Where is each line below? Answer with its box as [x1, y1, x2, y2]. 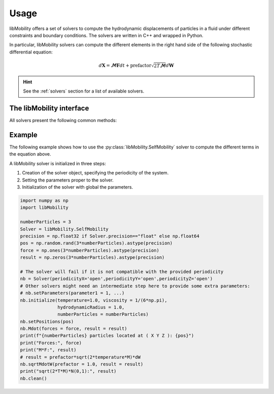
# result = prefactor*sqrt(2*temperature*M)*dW [20, 354, 141, 360]
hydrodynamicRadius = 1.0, [57, 304, 125, 310]
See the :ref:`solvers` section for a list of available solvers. [23, 88, 145, 94]
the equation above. [9, 151, 51, 157]
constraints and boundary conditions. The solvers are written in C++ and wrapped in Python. [9, 32, 203, 38]
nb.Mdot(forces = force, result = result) [20, 326, 127, 331]
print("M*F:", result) [20, 347, 77, 353]
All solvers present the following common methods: [9, 117, 117, 124]
